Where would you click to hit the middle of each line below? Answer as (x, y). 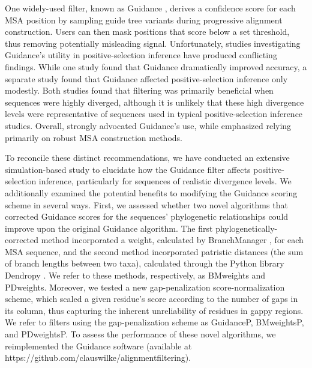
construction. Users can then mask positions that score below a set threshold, (147, 32)
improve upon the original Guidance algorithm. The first (109, 228)
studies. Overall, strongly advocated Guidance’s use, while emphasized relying (148, 125)
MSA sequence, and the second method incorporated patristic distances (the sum (154, 251)
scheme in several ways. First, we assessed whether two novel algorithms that (146, 204)
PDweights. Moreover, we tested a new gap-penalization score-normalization (145, 287)
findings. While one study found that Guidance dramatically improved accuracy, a (156, 66)
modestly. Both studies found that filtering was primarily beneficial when (139, 90)
